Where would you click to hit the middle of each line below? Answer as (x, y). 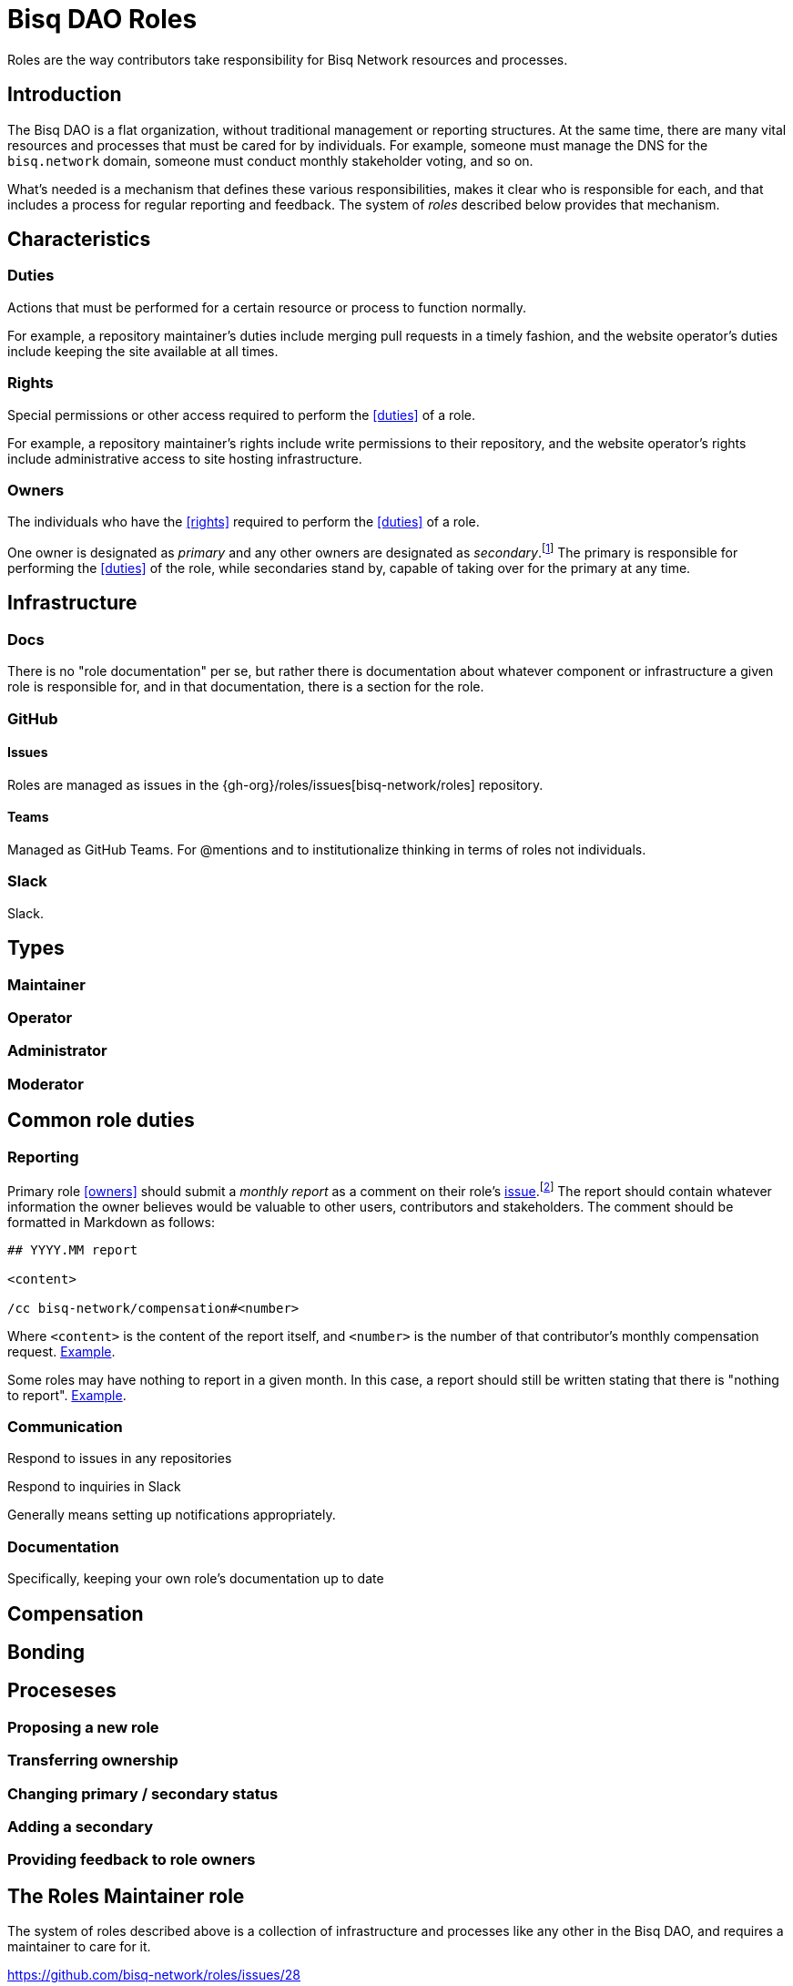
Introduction (65, 95)
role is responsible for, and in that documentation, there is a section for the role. (246, 687)
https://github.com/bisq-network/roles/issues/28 (154, 1975)
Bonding (46, 1652)
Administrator (57, 1051)
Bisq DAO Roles (102, 19)
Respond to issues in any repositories (120, 1459)
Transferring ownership (93, 1761)
